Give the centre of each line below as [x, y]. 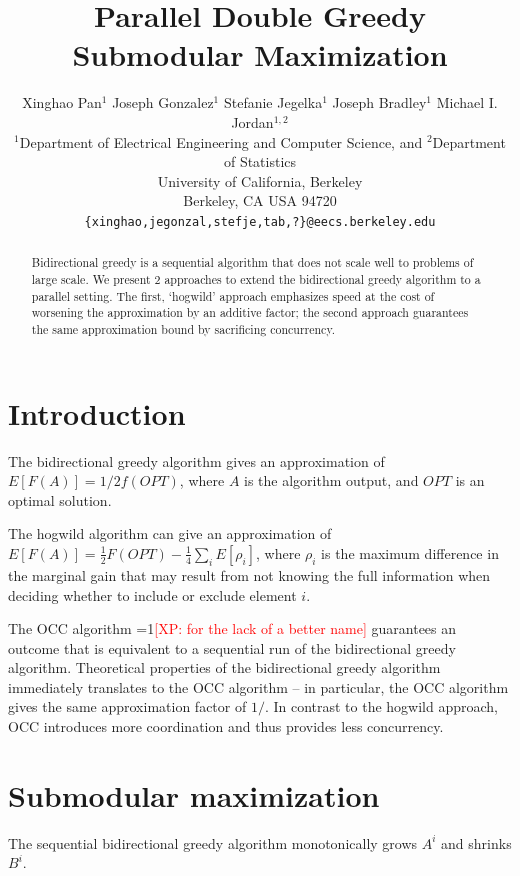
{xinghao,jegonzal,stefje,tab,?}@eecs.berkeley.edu [260, 221]
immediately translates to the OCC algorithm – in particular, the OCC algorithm [258, 686]
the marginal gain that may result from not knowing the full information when [249, 574]
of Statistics [260, 161]
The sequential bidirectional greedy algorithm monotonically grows [213, 842]
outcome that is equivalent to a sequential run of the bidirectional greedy [232, 647]
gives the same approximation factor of [127, 706]
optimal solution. [60, 499]
